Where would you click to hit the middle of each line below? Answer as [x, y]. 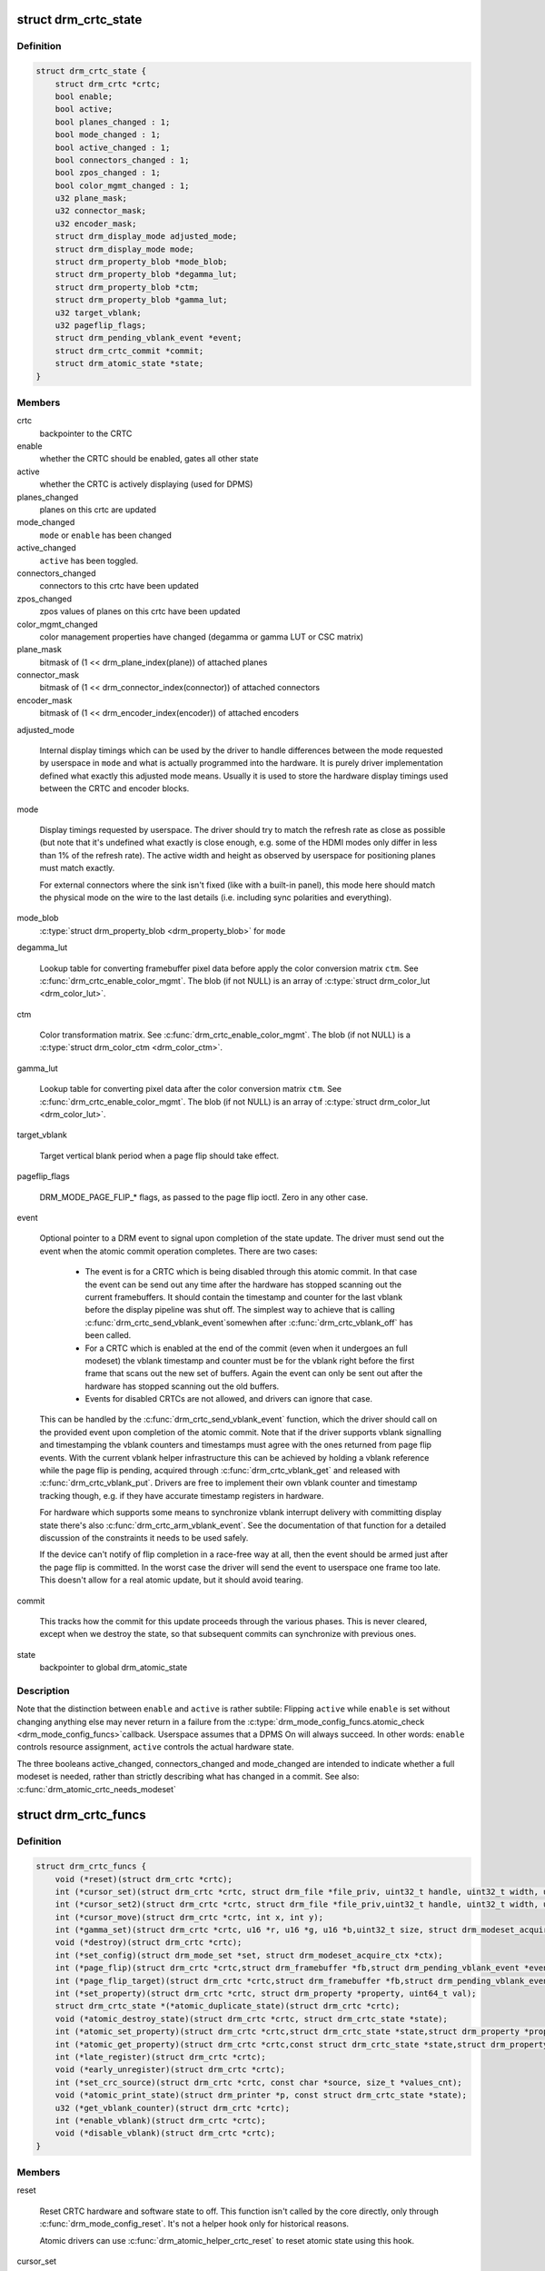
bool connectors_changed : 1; [122, 160]
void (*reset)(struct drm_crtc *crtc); [144, 1879]
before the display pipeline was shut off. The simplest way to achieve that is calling [240, 1310]
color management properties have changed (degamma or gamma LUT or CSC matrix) [201, 637]
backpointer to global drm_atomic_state [114, 1668]
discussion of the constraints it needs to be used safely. [144, 1537]
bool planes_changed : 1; [113, 122]
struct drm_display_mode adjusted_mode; [146, 237]
